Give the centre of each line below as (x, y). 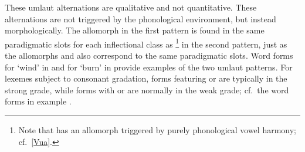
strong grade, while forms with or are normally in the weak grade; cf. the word (147, 89)
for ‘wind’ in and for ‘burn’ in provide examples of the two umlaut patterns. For (149, 67)
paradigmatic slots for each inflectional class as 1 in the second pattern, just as (146, 43)
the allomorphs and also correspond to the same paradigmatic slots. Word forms (149, 55)
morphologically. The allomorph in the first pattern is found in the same (135, 30)
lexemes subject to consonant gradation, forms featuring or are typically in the (146, 78)
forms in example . (38, 101)
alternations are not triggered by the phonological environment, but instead (140, 18)
